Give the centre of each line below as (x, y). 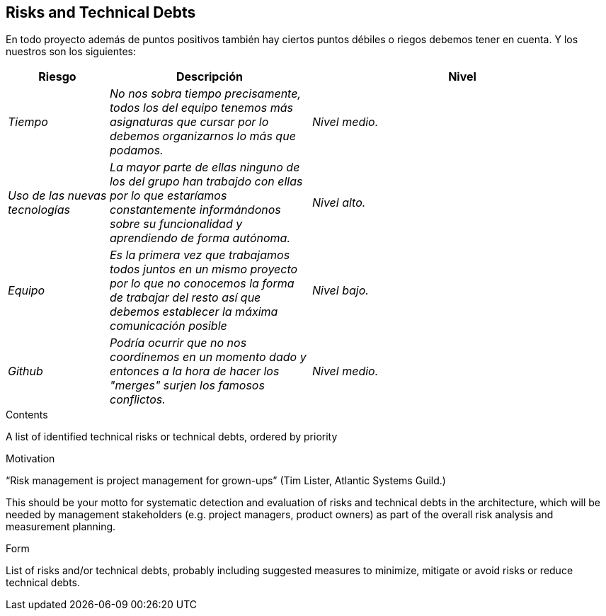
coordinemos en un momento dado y (208, 357)
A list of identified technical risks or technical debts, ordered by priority (172, 437)
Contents (27, 415)
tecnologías (39, 210)
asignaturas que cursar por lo (189, 122)
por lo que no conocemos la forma (202, 284)
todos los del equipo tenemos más (201, 108)
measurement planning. (61, 527)
